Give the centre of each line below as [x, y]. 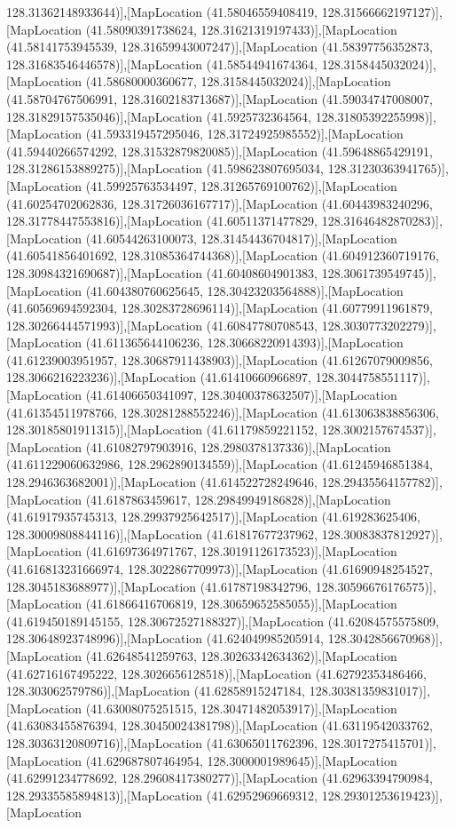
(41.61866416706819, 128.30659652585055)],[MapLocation [241, 604]
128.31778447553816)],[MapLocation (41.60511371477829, [162, 221]
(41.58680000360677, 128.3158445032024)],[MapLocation [238, 81]
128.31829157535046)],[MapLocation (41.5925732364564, [159, 116]
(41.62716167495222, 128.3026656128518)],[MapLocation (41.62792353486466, [216, 673]
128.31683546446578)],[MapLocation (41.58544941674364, [162, 64]
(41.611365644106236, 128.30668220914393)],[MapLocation [244, 342]
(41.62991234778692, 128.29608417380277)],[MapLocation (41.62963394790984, [220, 778]
